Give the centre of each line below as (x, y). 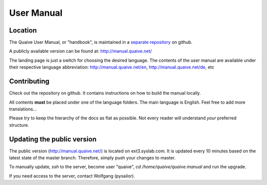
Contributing (29, 81)
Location (23, 30)
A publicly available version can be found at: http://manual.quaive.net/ (81, 51)
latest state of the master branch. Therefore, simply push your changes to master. (92, 158)
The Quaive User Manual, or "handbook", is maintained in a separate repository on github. (101, 42)
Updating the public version (53, 139)
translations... (23, 109)
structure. (19, 125)
